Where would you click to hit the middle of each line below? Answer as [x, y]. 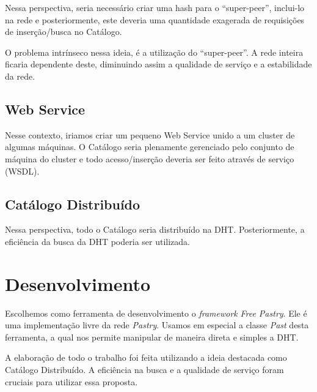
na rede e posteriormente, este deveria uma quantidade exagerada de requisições [155, 19]
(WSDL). [22, 171]
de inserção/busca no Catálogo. [64, 32]
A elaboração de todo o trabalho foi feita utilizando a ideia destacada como [146, 357]
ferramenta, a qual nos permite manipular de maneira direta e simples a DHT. [152, 337]
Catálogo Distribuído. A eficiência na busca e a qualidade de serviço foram [144, 370]
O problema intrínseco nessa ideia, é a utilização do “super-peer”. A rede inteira [154, 52]
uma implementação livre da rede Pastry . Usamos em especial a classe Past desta [157, 325]
